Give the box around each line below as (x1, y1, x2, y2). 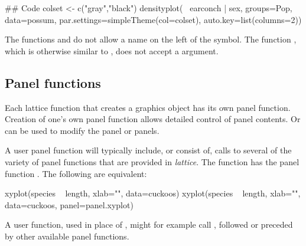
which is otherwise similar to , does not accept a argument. (5, 44, 219, 57)
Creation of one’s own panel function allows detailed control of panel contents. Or (5, 113, 301, 125)
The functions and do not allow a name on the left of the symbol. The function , (5, 33, 297, 45)
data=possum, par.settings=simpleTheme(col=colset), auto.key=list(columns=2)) (5, 13, 302, 25)
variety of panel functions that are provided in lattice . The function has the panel (5, 155, 300, 168)
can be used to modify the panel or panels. (5, 124, 159, 136)
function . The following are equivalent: (5, 167, 147, 179)
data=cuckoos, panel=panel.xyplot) (5, 198, 134, 211)
